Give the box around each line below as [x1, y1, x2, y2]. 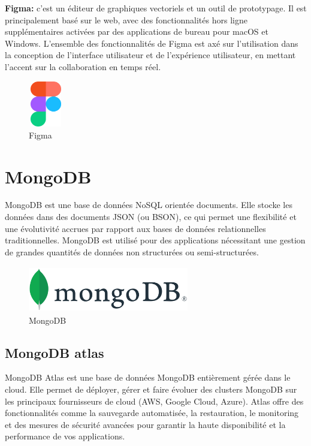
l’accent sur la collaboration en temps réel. [5, 60, 161, 73]
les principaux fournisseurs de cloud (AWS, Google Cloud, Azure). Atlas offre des [5, 394, 304, 407]
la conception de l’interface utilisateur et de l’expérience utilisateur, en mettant [5, 49, 296, 61]
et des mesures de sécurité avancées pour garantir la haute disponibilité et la [5, 418, 286, 430]
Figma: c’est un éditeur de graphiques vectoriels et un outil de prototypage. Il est [5, 2, 307, 14]
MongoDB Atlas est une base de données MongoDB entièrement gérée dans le [5, 371, 291, 384]
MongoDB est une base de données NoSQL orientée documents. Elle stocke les [5, 198, 292, 211]
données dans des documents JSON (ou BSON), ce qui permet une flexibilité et [5, 210, 297, 223]
